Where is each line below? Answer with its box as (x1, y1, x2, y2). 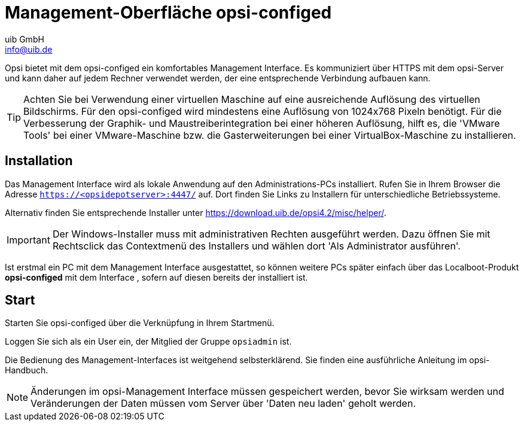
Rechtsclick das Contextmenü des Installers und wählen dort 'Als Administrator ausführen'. (52, 239, 461, 252)
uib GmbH (5, 34, 44, 44)
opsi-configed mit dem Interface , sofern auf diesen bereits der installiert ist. (5, 272, 308, 282)
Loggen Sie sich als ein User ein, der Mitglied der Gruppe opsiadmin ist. (5, 336, 292, 347)
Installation (5, 153, 73, 169)
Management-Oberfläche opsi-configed (5, 2, 332, 23)
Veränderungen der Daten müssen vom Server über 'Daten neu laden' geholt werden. (31, 397, 416, 410)
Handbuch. (5, 365, 48, 376)
